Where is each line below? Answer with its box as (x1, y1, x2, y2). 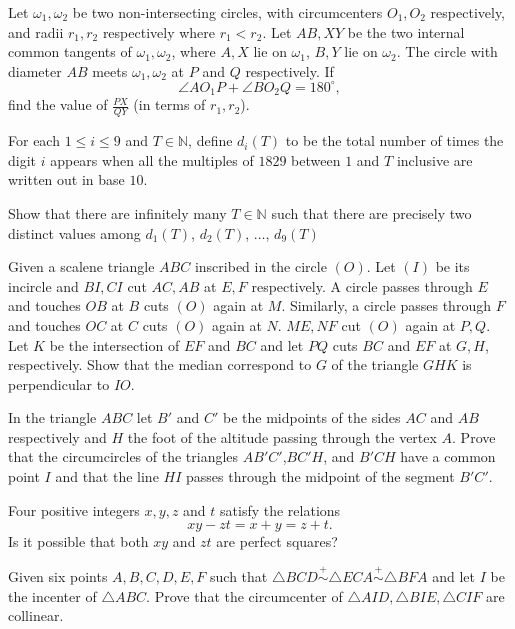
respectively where (102, 21, 216, 42)
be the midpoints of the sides (222, 407, 401, 428)
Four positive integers (8, 499, 140, 520)
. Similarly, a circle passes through (281, 295, 491, 316)
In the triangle (8, 407, 97, 428)
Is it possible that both (8, 531, 149, 552)
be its (435, 256, 470, 277)
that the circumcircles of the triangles (8, 446, 239, 467)
